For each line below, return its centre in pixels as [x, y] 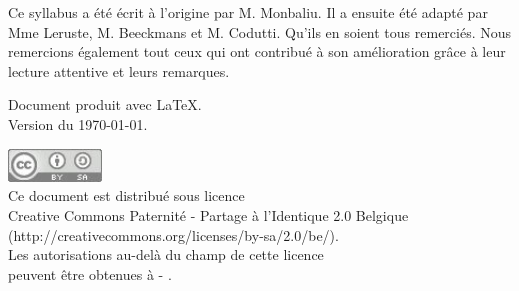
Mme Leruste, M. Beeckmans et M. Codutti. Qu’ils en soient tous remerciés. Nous [260, 31]
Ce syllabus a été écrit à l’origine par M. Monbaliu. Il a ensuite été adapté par [248, 12]
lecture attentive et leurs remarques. [119, 70]
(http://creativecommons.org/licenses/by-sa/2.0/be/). [173, 234]
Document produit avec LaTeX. [105, 104]
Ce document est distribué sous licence [126, 195]
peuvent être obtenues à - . [90, 273]
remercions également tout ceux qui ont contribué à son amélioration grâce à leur [257, 51]
